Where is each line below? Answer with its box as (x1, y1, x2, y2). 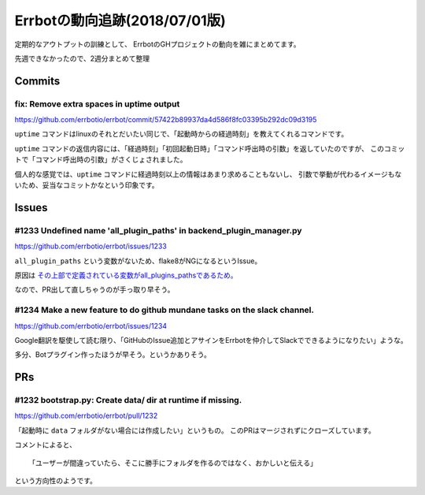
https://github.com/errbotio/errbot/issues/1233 (14, 241, 167, 251)
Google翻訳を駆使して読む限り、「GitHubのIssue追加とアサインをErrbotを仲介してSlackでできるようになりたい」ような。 (14, 335, 408, 344)
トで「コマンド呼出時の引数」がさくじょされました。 (14, 154, 187, 165)
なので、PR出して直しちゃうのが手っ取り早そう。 (14, 285, 175, 295)
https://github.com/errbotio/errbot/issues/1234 (14, 321, 168, 330)
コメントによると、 (14, 440, 77, 449)
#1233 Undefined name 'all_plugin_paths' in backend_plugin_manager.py (14, 225, 302, 236)
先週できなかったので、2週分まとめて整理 (14, 54, 150, 63)
